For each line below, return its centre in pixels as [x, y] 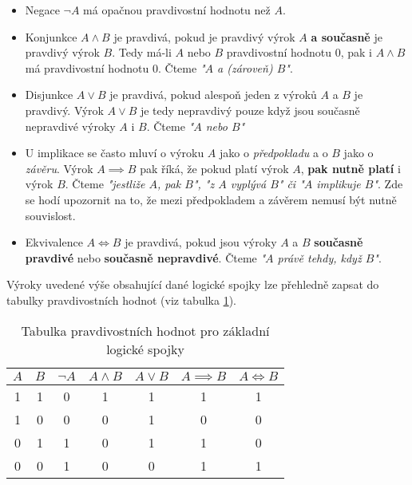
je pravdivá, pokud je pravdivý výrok [204, 36]
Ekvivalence [54, 242]
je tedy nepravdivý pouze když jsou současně [250, 110]
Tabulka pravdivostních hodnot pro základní [145, 330]
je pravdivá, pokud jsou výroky [201, 242]
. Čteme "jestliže [105, 184]
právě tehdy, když [319, 257]
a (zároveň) [245, 67]
